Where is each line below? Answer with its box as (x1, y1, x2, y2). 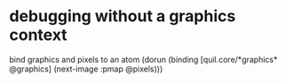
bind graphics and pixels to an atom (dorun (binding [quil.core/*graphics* (9, 54, 278, 64)
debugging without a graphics (9, 6, 236, 26)
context (9, 25, 68, 45)
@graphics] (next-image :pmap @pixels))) (9, 64, 163, 74)
